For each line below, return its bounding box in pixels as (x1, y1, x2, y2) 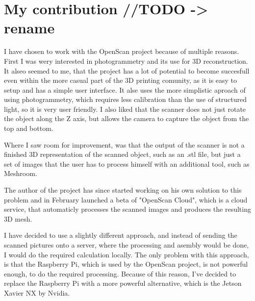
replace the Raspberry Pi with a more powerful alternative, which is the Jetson (4, 278, 242, 288)
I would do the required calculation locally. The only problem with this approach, (4, 249, 249, 259)
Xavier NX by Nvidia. (4, 287, 70, 298)
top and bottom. (4, 123, 53, 133)
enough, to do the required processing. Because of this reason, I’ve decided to (4, 268, 236, 278)
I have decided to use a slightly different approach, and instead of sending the (4, 230, 237, 240)
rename (4, 18, 55, 38)
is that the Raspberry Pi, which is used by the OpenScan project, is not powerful (4, 259, 248, 269)
